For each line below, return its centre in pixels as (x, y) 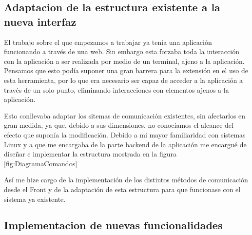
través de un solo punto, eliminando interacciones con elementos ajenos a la (116, 89)
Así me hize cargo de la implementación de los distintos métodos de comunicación (126, 180)
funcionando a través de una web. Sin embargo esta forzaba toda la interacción (122, 51)
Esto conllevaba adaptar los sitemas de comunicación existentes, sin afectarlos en (125, 115)
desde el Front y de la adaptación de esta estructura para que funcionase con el (122, 189)
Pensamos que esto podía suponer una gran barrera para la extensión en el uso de (126, 70)
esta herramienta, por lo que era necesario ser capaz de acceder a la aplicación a (124, 80)
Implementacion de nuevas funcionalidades (113, 225)
